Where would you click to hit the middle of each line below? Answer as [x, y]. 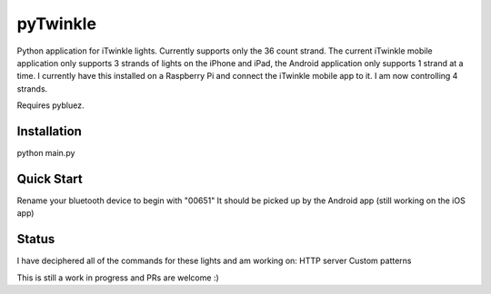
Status [36, 239]
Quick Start [50, 178]
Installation [49, 131]
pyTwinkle [57, 24]
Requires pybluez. [50, 105]
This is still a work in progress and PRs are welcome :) [118, 278]
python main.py [46, 153]
